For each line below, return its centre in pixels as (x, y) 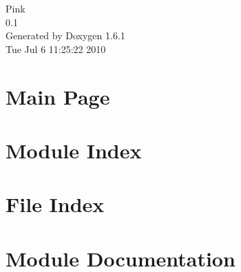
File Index (55, 204)
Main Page (58, 96)
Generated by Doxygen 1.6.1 (65, 35)
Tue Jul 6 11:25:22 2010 (56, 49)
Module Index (74, 150)
